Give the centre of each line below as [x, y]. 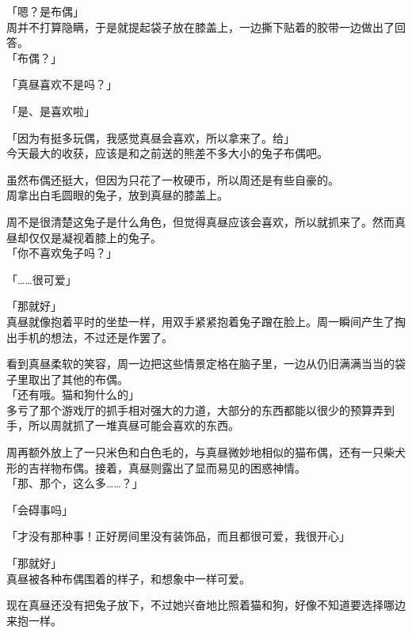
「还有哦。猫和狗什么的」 [73, 394]
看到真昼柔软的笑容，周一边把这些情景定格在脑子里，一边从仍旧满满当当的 [200, 364]
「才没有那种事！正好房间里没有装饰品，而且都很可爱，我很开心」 [178, 536]
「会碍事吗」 [40, 509]
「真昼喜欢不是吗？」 [62, 84]
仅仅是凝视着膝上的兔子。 [95, 237]
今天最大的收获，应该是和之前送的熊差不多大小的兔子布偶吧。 [167, 153]
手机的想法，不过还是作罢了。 [95, 337]
